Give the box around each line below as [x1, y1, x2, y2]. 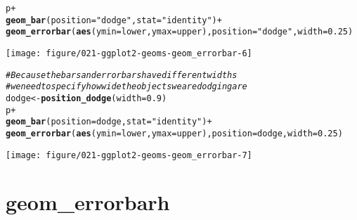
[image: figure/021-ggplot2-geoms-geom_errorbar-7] [6, 150, 252, 160]
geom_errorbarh [6, 188, 170, 216]
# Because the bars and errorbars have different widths [6, 70, 238, 80]
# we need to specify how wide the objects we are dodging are [6, 82, 247, 92]
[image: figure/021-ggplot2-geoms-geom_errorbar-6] [6, 48, 252, 58]
